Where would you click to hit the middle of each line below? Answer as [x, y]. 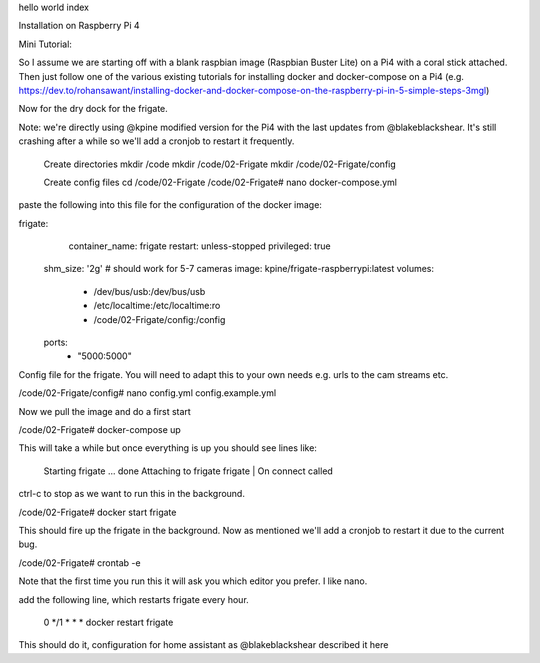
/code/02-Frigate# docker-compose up [100, 429]
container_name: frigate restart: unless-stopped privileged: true [199, 246]
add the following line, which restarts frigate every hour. [133, 599]
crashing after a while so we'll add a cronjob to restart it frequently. [156, 141]
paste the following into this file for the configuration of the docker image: [170, 205]
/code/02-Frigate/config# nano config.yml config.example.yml [147, 393]
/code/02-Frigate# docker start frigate [97, 512]
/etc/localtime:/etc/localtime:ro [157, 306]
